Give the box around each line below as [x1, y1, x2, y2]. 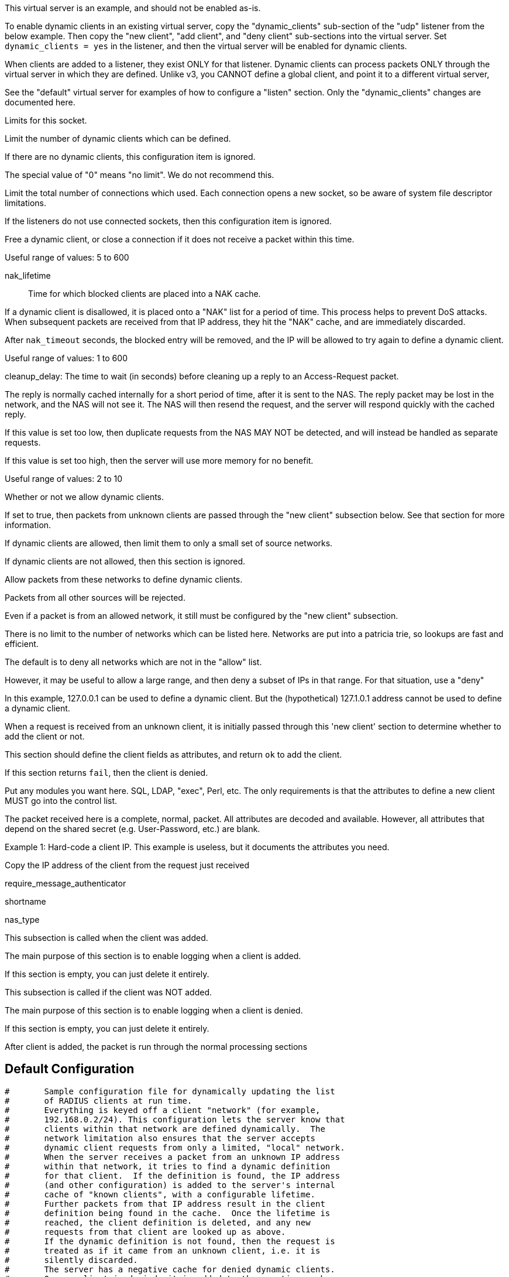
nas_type [5, 915, 40, 925]
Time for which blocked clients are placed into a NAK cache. [28, 289, 261, 299]
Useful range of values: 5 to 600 [5, 252, 129, 262]
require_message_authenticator [5, 878, 126, 888]
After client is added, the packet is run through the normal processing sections [5, 1042, 308, 1052]
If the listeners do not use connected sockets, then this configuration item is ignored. [5, 216, 332, 226]
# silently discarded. [5, 1255, 138, 1265]
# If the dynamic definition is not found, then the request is [5, 1236, 335, 1246]
